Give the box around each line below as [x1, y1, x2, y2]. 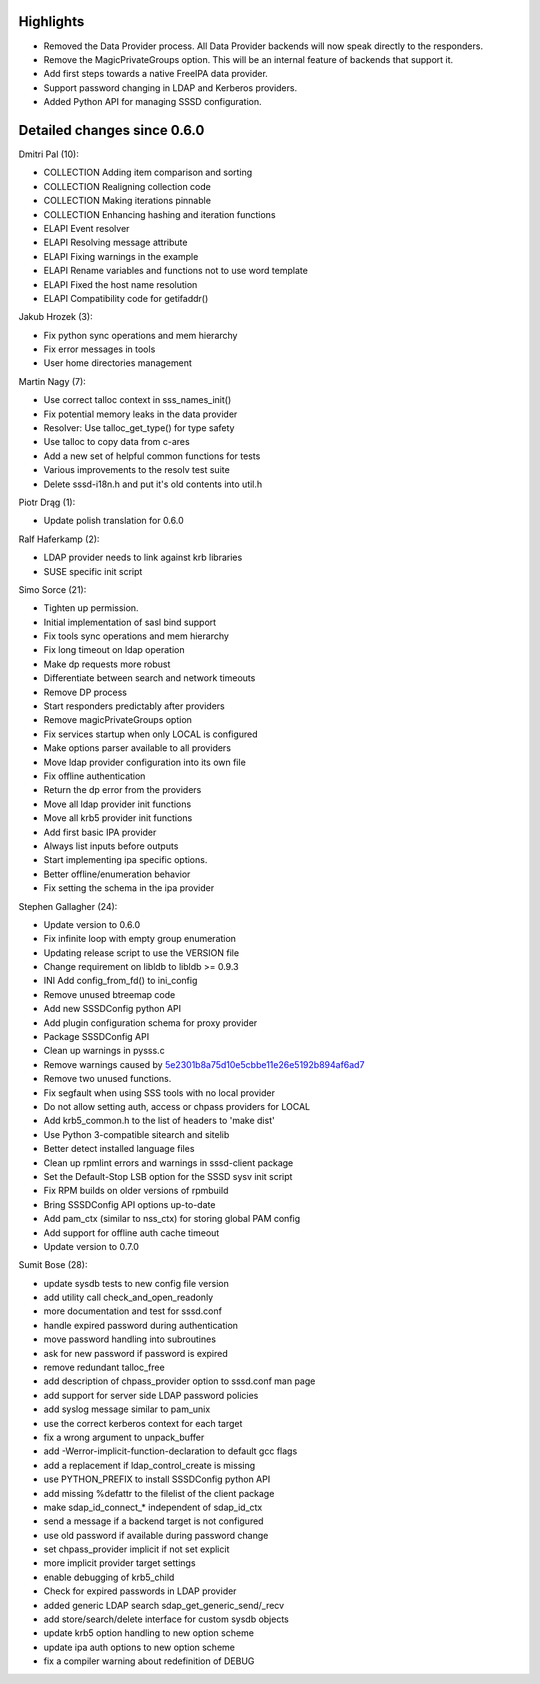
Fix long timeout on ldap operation [43, 644, 185, 656]
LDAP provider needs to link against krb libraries [43, 551, 243, 564]
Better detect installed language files [43, 1143, 195, 1155]
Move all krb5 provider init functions [43, 812, 193, 824]
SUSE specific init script [43, 565, 143, 577]
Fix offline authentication [43, 770, 146, 782]
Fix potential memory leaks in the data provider [43, 408, 238, 420]
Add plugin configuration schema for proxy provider [43, 1016, 258, 1029]
